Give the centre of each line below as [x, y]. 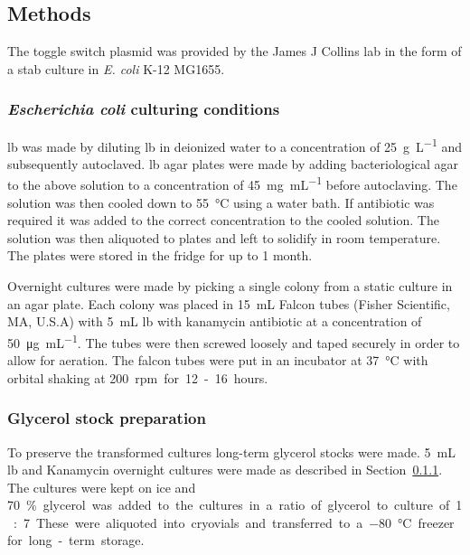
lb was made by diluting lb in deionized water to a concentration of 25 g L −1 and [235, 145]
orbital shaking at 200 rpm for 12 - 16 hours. [138, 377]
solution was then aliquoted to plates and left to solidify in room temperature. [224, 237]
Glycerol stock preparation [107, 418]
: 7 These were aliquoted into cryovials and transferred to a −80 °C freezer [234, 522]
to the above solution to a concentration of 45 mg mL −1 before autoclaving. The [232, 183]
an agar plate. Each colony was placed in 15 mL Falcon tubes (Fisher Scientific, [229, 303]
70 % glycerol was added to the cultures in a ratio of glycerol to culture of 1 [235, 505]
